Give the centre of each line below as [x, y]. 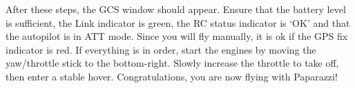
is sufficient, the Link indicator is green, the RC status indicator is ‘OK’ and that [178, 22]
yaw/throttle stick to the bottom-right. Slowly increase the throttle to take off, [172, 63]
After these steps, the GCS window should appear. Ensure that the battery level [176, 9]
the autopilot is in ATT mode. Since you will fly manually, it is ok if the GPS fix [177, 36]
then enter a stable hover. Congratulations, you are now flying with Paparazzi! [172, 76]
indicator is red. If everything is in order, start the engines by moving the [161, 49]
